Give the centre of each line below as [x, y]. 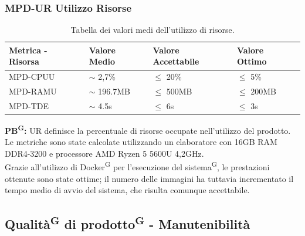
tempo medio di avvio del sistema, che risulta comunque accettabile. [127, 190]
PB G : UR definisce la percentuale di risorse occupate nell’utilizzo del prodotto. [148, 129]
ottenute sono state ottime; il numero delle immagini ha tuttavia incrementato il [149, 178]
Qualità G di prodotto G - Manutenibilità [128, 223]
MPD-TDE [29, 105]
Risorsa [24, 61]
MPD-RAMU [33, 91]
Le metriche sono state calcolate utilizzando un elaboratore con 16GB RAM [141, 142]
